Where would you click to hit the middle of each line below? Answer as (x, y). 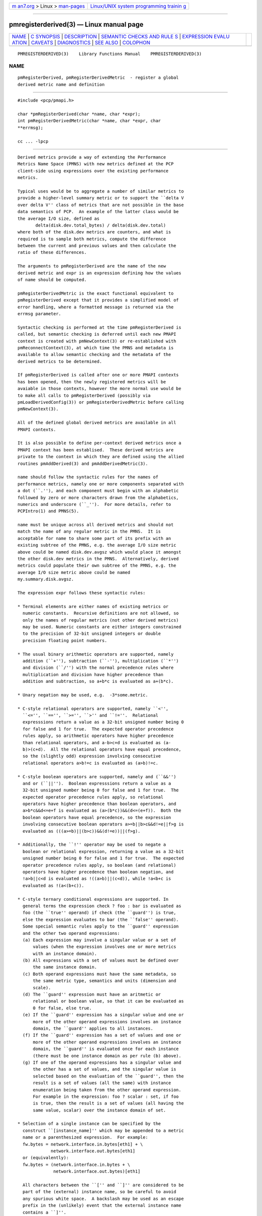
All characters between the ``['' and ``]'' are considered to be (103, 1185)
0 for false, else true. (62, 1008)
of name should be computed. (52, 280)
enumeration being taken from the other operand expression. (107, 1090)
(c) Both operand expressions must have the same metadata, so (99, 974)
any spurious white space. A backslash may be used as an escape (103, 1198)
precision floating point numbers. (65, 640)
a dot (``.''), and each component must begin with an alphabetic (98, 491)
